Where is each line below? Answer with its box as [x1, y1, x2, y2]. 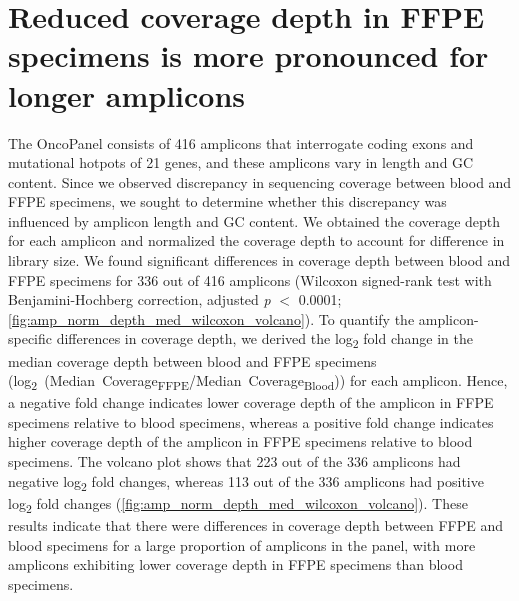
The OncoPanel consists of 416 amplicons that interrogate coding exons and [8, 132, 474, 153]
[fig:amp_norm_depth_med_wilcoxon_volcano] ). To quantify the [8, 308, 415, 329]
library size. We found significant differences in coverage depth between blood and [8, 250, 511, 271]
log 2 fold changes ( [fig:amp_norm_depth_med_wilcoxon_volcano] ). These [8, 492, 468, 516]
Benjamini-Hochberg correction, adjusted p [8, 289, 271, 310]
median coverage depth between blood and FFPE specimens [8, 350, 377, 371]
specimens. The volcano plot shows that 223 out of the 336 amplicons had [8, 451, 461, 472]
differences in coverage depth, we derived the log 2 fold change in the [56, 328, 473, 352]
